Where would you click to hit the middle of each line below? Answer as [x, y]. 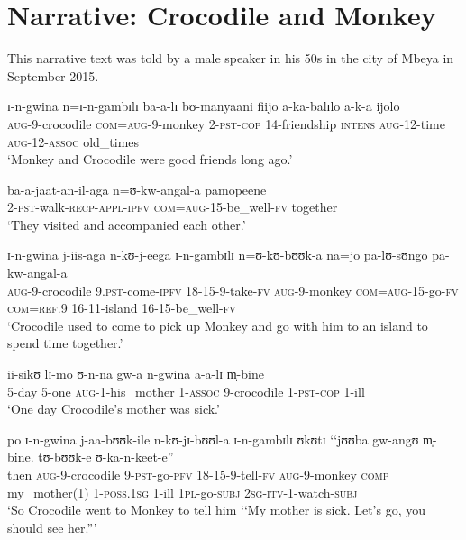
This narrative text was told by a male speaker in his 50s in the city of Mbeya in [231, 58]
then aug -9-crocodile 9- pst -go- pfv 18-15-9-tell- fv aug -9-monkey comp [198, 474]
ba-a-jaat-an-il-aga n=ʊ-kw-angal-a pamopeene [137, 189]
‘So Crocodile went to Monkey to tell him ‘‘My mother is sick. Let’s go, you [217, 510]
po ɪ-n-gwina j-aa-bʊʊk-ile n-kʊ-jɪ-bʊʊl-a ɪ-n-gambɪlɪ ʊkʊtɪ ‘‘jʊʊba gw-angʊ [213, 439]
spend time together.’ [65, 343]
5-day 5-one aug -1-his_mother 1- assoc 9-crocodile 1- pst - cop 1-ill [186, 391]
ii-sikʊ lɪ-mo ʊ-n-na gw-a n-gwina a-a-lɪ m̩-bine [136, 374]
